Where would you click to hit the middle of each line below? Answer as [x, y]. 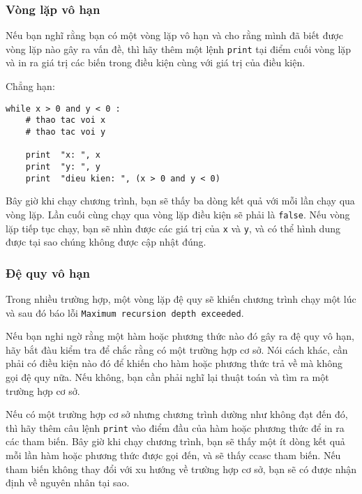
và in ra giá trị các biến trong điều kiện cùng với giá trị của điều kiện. [156, 62]
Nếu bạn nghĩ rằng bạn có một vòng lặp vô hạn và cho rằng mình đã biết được [174, 35]
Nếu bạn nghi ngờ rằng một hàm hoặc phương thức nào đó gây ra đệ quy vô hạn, [180, 336]
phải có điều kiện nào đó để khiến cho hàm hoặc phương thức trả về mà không [174, 363]
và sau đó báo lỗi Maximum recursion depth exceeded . [125, 312]
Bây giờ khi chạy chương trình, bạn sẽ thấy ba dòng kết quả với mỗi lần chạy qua [180, 201]
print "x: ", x [63, 155]
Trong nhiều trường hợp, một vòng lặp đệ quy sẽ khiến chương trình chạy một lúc [181, 298]
